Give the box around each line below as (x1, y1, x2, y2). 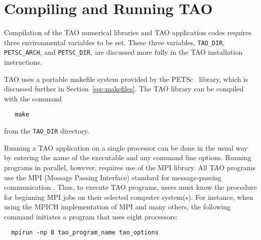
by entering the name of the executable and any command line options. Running (4, 152, 251, 163)
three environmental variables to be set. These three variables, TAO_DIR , (4, 37, 225, 47)
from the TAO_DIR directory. (4, 126, 89, 136)
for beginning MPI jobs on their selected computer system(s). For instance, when (4, 191, 253, 202)
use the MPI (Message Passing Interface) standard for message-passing (4, 172, 221, 182)
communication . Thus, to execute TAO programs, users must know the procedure (4, 182, 257, 192)
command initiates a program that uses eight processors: (4, 211, 178, 221)
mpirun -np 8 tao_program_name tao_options (11, 229, 159, 236)
